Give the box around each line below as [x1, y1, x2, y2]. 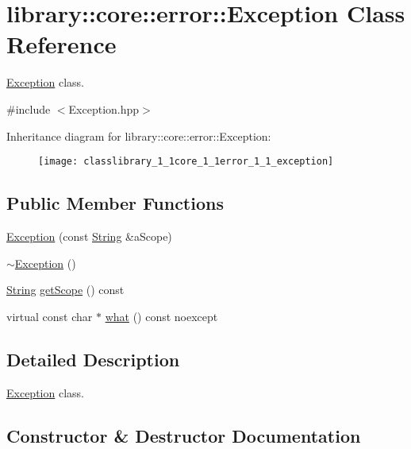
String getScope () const [6, 281, 125, 298]
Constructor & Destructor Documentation [6, 423, 361, 447]
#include [6, 100, 51, 117]
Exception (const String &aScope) [6, 227, 172, 244]
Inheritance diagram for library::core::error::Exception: [6, 127, 271, 144]
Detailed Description [6, 346, 180, 371]
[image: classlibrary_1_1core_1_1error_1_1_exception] [38, 156, 334, 168]
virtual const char [6, 308, 93, 324]
